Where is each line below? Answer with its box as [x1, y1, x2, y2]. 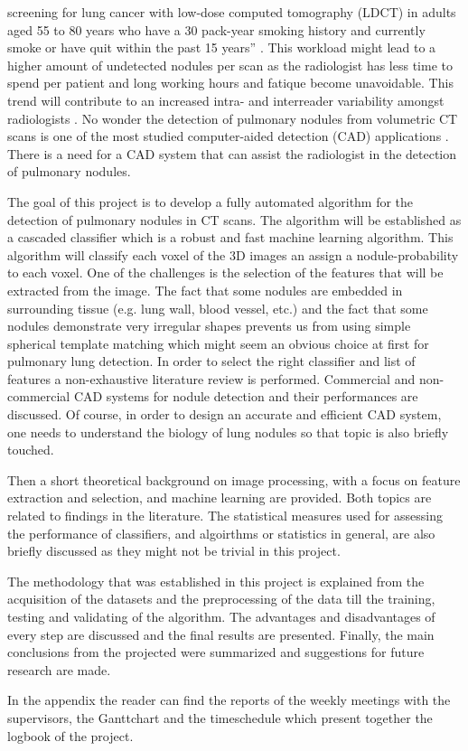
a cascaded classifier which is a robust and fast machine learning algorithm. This [7, 228, 454, 247]
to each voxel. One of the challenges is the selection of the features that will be [7, 263, 444, 282]
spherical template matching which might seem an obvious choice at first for [7, 333, 429, 352]
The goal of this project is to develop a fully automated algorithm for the [7, 192, 414, 211]
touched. [7, 440, 54, 459]
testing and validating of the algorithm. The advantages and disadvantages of [7, 607, 435, 625]
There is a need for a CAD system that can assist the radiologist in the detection [7, 144, 457, 163]
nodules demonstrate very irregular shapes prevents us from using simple [7, 316, 411, 335]
